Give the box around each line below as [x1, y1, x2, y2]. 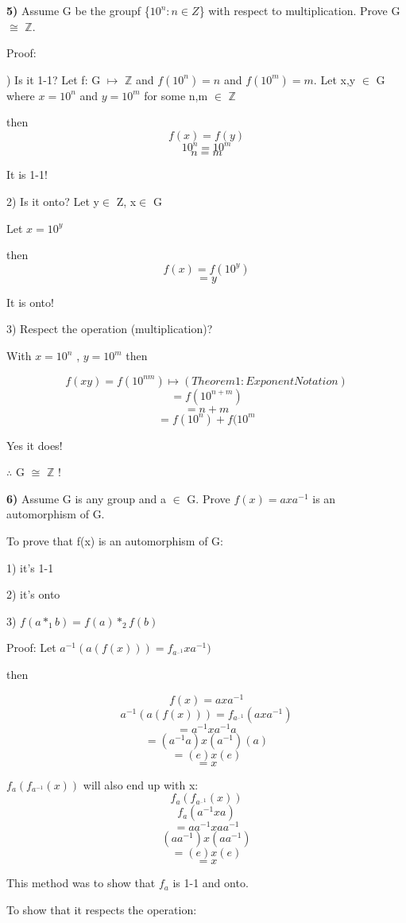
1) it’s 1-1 [6, 559, 54, 576]
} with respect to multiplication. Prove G [199, 2, 400, 18]
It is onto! [6, 293, 54, 310]
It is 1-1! [6, 166, 48, 183]
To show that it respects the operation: [6, 901, 197, 917]
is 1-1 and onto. [172, 875, 249, 891]
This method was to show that [6, 875, 156, 891]
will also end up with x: [83, 776, 199, 793]
